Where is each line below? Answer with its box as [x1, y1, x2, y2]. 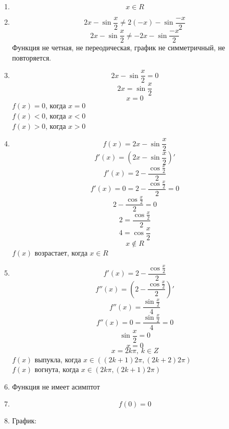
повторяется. [12, 52, 51, 63]
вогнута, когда [34, 364, 79, 375]
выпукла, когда [34, 354, 81, 364]
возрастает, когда [34, 247, 88, 258]
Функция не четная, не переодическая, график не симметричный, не [12, 42, 225, 53]
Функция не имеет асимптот [12, 381, 100, 392]
